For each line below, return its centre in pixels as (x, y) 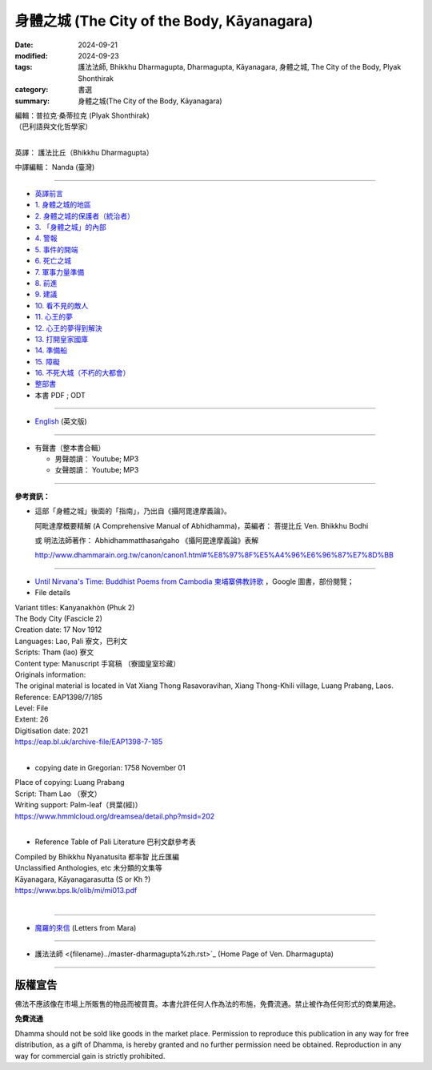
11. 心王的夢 (54, 317)
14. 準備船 (51, 350)
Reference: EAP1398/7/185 (59, 697)
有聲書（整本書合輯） (70, 448)
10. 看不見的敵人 (62, 305)
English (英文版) (61, 421)
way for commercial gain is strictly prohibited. (90, 1056)
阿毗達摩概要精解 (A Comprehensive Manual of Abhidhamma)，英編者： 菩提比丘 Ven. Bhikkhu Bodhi (202, 525)
